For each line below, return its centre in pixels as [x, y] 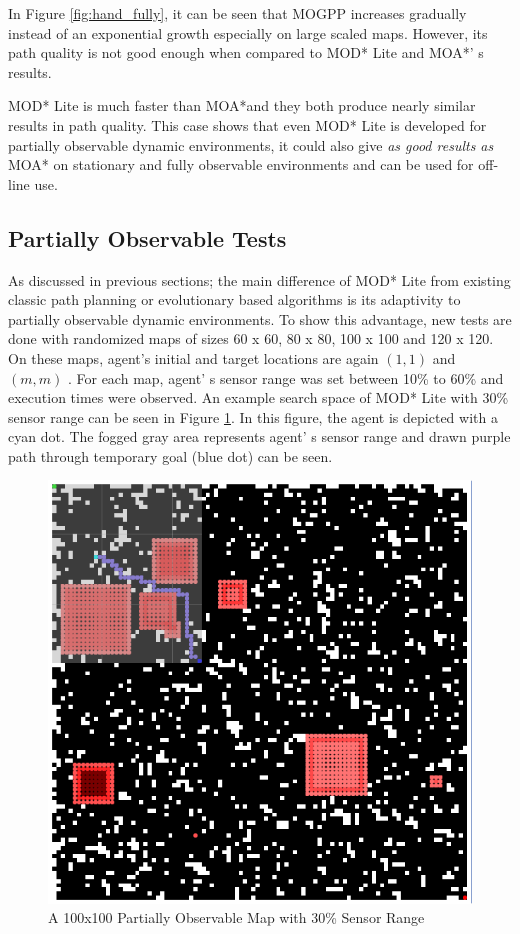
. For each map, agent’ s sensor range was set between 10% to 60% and [285, 377]
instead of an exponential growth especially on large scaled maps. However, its [248, 32]
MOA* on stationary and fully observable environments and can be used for [241, 164]
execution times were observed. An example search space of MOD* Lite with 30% [258, 397]
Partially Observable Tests [147, 237]
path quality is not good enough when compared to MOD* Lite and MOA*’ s [246, 52]
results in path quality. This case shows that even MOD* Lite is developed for [247, 124]
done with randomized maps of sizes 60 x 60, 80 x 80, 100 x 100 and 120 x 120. [251, 338]
